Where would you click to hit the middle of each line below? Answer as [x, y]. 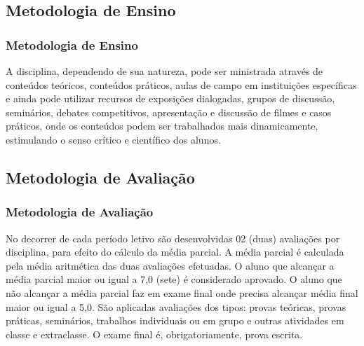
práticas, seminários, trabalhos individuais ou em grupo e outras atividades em [175, 320]
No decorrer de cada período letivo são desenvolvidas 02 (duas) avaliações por [173, 238]
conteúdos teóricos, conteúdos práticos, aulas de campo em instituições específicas [181, 84]
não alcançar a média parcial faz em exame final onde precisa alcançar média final [182, 292]
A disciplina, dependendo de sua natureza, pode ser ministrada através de [164, 71]
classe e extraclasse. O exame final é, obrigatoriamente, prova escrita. [154, 334]
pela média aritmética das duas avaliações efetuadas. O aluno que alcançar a [170, 265]
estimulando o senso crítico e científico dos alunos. [113, 139]
